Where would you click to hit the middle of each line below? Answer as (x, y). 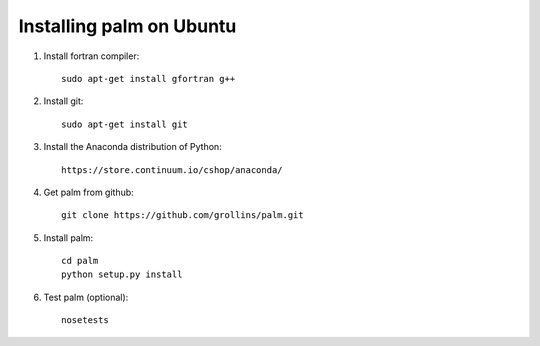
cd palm (80, 261)
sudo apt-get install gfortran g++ (148, 78)
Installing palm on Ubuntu (127, 26)
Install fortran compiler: (91, 56)
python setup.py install (122, 274)
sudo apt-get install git (125, 124)
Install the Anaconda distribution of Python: (132, 147)
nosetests (85, 320)
